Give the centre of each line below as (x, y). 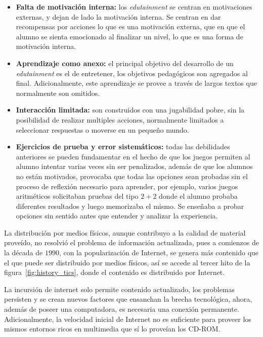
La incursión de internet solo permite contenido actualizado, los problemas (120, 289)
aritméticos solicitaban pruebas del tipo (77, 196)
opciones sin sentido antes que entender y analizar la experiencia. (117, 216)
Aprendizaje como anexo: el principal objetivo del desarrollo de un (125, 63)
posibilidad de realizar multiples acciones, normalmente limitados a (120, 119)
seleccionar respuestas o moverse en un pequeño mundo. (102, 129)
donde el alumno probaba (198, 196)
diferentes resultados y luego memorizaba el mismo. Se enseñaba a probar (130, 206)
